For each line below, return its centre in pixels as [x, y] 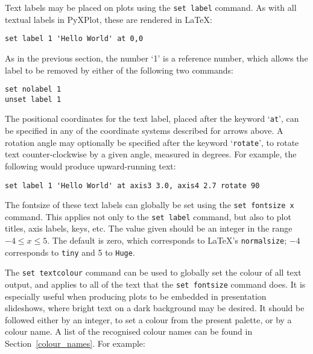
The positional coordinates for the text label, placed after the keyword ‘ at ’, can [152, 119]
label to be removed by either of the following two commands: [119, 70]
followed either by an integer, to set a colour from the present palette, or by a [148, 319]
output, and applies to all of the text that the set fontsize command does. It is [155, 284]
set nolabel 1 [33, 90]
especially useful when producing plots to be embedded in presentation [136, 296]
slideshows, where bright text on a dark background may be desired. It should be [155, 308]
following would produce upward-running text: [90, 166]
